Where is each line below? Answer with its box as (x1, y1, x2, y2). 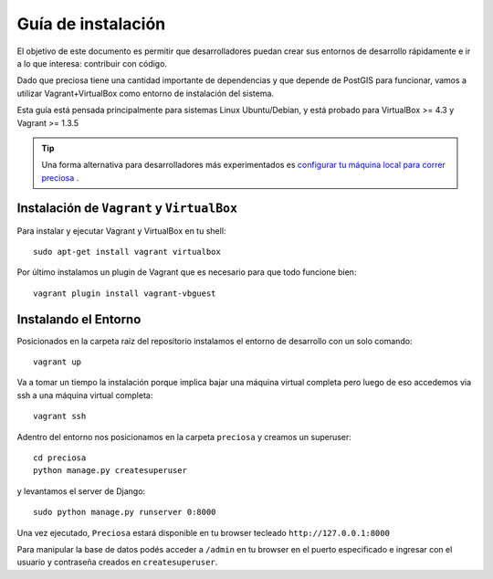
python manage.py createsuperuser (33, 466, 187, 476)
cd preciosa (33, 453, 87, 463)
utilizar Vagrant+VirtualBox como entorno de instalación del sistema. (16, 88, 274, 99)
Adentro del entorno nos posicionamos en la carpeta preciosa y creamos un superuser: (16, 431, 351, 442)
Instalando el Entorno (16, 311, 142, 327)
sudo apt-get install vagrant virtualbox (33, 247, 221, 257)
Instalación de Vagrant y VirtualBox (16, 201, 237, 216)
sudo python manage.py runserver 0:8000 (33, 507, 216, 518)
